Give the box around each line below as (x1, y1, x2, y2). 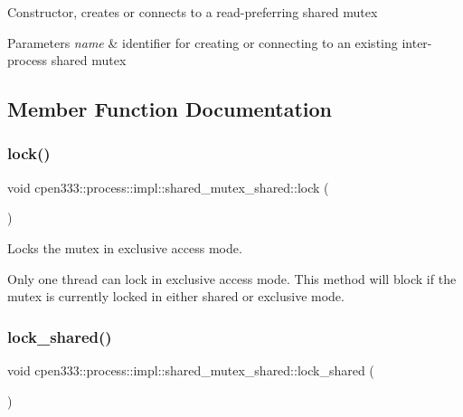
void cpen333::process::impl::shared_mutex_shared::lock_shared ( (7, 360, 374, 379)
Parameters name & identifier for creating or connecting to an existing (7, 33, 398, 52)
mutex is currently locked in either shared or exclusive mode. (7, 287, 345, 306)
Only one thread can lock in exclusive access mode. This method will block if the (7, 269, 457, 288)
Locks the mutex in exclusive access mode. (7, 238, 242, 257)
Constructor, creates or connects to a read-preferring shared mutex (7, 3, 378, 21)
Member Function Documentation (7, 95, 333, 123)
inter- (402, 33, 432, 52)
